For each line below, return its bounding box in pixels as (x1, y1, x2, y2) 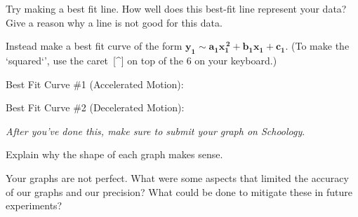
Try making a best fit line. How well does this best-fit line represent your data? (6, 1, 347, 15)
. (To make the (285, 38, 350, 53)
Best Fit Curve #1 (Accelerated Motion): (6, 76, 184, 91)
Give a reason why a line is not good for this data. (6, 15, 223, 29)
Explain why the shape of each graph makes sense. (6, 147, 223, 162)
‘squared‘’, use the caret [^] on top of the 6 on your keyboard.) (6, 52, 277, 67)
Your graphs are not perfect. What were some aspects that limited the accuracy (6, 170, 349, 185)
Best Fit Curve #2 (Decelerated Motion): (6, 100, 185, 115)
